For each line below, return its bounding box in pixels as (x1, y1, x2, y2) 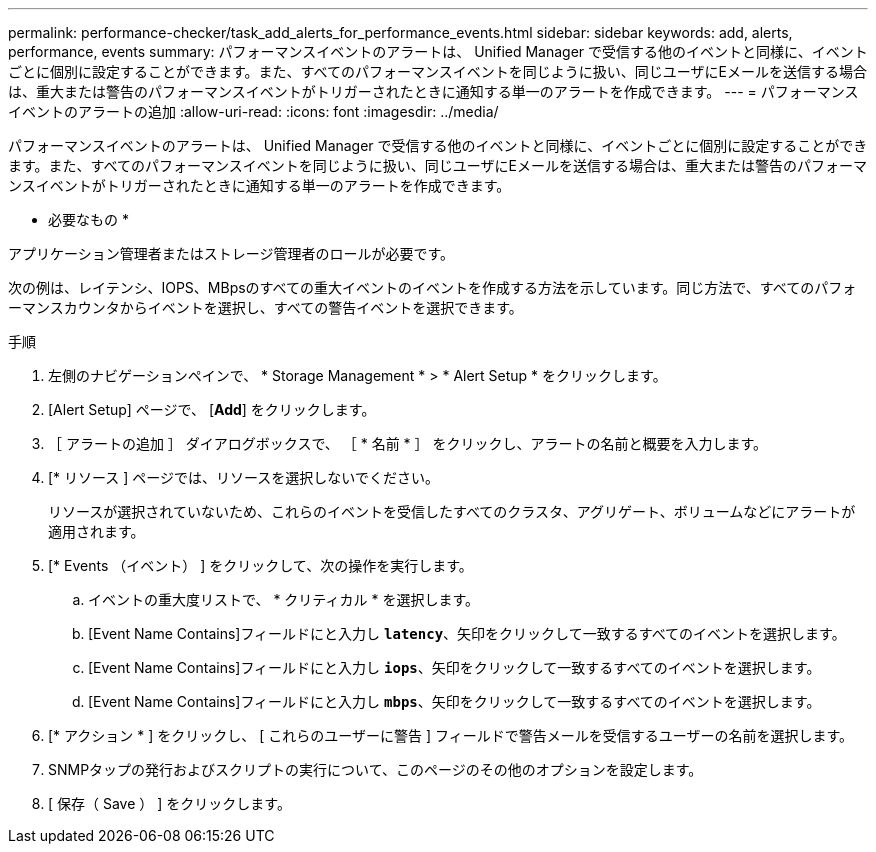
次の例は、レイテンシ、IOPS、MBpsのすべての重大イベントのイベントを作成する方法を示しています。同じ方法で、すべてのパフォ (8, 279, 857, 296)
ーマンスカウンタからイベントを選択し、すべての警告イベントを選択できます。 (8, 299, 523, 316)
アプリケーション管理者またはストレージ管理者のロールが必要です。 (8, 245, 455, 262)
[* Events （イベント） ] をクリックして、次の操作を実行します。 (48, 557, 473, 574)
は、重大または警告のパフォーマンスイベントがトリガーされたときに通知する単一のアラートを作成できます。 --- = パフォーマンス (8, 83, 859, 100)
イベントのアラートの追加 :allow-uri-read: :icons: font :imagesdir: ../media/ (8, 103, 499, 120)
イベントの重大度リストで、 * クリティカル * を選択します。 (88, 591, 479, 608)
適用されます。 (48, 523, 145, 540)
